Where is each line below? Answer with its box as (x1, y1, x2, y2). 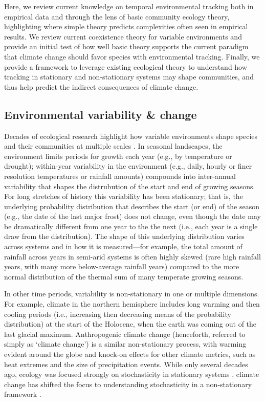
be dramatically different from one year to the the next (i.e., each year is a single (4, 220, 258, 231)
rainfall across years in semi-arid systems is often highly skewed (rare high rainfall (4, 251, 261, 262)
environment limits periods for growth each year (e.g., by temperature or (4, 150, 232, 161)
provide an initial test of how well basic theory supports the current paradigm (4, 41, 249, 52)
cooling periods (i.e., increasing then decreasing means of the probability (4, 308, 231, 319)
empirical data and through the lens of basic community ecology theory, (4, 11, 230, 22)
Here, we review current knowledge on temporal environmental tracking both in (4, 1, 254, 11)
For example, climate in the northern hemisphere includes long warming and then (4, 298, 260, 309)
